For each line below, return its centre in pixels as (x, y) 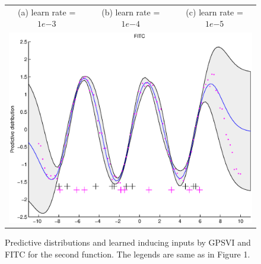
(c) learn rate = (214, 12)
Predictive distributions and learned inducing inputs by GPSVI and (128, 242)
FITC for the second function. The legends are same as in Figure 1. (128, 254)
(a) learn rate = (47, 12)
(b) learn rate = (131, 12)
